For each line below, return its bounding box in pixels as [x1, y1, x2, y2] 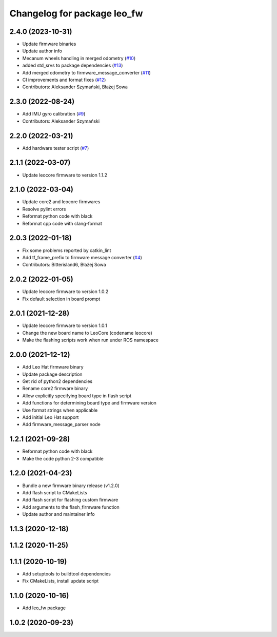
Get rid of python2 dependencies [22, 378, 93, 384]
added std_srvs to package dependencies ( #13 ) [22, 62, 123, 69]
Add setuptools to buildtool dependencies [22, 571, 111, 577]
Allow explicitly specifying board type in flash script [22, 393, 132, 399]
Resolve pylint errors [22, 206, 66, 212]
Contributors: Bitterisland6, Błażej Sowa [22, 262, 106, 268]
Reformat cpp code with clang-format [22, 220, 102, 226]
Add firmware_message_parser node [22, 421, 101, 428]
